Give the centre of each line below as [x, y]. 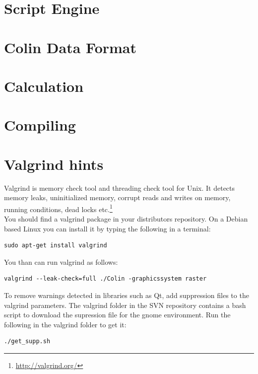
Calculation [44, 86]
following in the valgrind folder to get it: [65, 324]
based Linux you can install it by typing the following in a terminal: [107, 228]
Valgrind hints [54, 164]
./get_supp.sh [27, 341]
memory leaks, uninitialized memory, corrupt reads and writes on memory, [117, 197]
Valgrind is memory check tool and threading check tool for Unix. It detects [120, 187]
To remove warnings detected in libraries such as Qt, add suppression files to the [127, 295]
